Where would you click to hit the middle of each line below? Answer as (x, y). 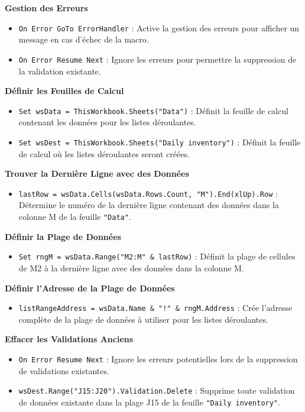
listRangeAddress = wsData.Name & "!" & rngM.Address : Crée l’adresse (155, 308)
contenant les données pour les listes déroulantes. (107, 122)
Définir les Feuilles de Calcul (64, 91)
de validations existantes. (64, 370)
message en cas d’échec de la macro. (84, 39)
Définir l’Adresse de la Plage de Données (90, 288)
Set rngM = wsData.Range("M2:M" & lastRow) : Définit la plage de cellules (157, 256)
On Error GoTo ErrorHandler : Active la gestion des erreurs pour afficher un (159, 27)
